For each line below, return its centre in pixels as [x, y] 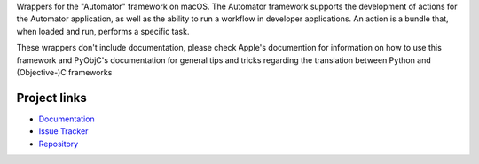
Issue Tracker [63, 131]
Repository [59, 144]
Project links [52, 98]
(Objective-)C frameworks [64, 72]
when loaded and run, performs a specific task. [103, 31]
